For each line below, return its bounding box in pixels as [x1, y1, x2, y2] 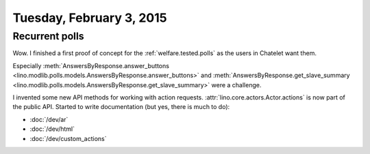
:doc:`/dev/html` [29, 125, 75, 133]
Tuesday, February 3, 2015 [12, 10, 167, 25]
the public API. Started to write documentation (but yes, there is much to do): [12, 103, 230, 111]
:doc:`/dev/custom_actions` [29, 134, 107, 142]
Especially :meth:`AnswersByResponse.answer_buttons [12, 61, 169, 70]
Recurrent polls [12, 30, 85, 42]
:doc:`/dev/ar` [29, 115, 69, 123]
